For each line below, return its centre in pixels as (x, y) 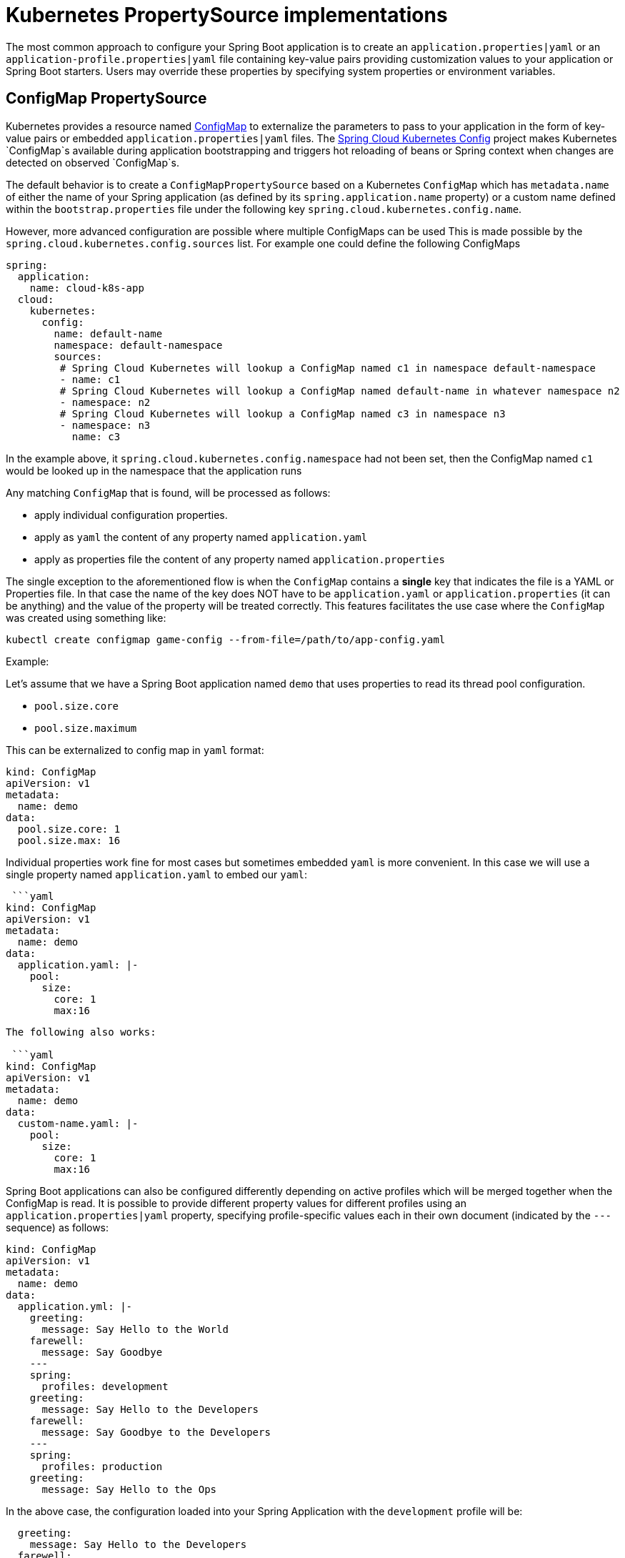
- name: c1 (90, 379)
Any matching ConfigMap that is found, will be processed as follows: (168, 492)
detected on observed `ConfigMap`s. (92, 162)
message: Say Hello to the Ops (129, 1489)
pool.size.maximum (86, 728)
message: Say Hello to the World (135, 1329)
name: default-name (108, 333)
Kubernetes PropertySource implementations (227, 15)
